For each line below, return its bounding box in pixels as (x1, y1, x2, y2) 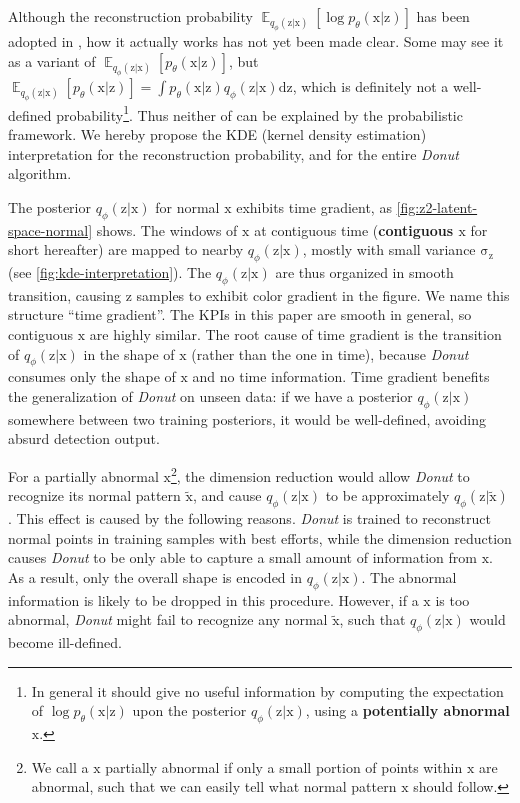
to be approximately (325, 485, 450, 506)
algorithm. (8, 163, 72, 184)
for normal (155, 196, 220, 217)
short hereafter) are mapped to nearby (8, 239, 244, 260)
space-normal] (8, 219, 93, 240)
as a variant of (8, 50, 96, 71)
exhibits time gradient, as (236, 196, 392, 217)
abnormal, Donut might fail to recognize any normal (8, 609, 328, 630)
